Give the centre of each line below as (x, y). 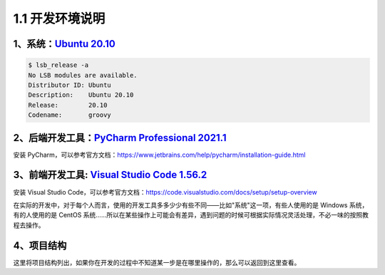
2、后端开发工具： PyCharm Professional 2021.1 (120, 138)
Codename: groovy (70, 115)
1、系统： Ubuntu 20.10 (64, 44)
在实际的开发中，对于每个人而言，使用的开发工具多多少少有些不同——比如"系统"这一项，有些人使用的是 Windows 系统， (191, 205)
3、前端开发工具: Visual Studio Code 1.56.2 (110, 175)
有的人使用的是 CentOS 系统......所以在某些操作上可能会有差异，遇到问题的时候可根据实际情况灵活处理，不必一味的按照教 (191, 215)
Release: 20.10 (68, 105)
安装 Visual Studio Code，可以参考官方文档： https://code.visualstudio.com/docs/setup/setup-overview (165, 192)
